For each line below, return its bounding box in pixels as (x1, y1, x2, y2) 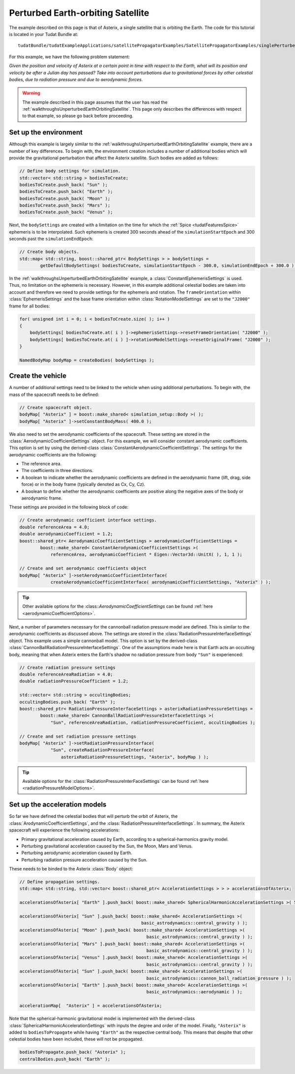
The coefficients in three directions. (21, 468, 93, 474)
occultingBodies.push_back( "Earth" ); (19, 699, 116, 705)
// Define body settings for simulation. (19, 168, 121, 174)
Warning (22, 90, 40, 96)
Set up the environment (9, 128, 83, 137)
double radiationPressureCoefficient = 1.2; (19, 679, 129, 684)
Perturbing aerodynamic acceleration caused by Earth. (21, 850, 132, 856)
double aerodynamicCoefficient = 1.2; (19, 531, 113, 537)
